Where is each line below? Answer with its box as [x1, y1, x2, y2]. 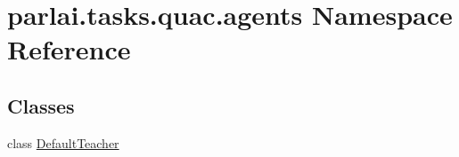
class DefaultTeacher [7, 133, 119, 152]
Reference [7, 31, 131, 67]
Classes [7, 91, 75, 119]
